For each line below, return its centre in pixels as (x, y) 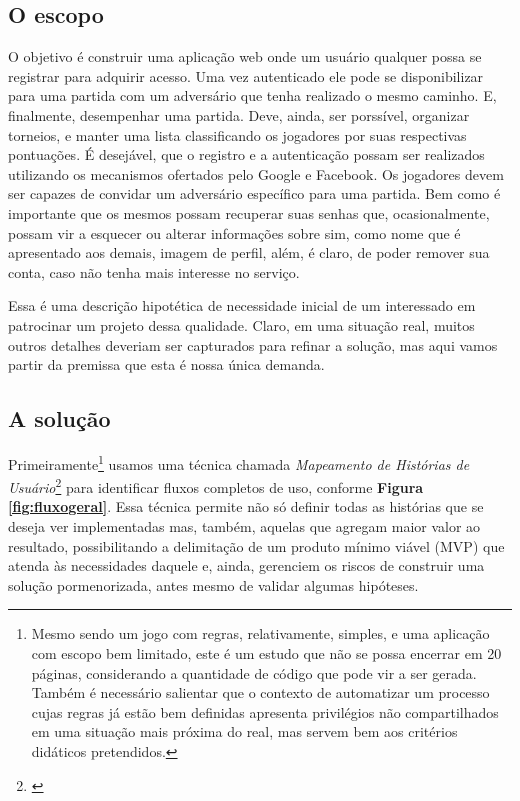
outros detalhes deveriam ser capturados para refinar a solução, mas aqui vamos (253, 344)
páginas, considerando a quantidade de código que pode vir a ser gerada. (254, 672)
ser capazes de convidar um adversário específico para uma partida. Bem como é (254, 193)
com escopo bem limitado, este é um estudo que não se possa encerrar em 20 (266, 652)
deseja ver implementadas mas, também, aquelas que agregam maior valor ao (244, 526)
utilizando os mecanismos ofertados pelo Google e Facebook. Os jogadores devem (256, 173)
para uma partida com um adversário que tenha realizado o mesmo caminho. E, (252, 95)
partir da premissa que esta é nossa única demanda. (166, 364)
